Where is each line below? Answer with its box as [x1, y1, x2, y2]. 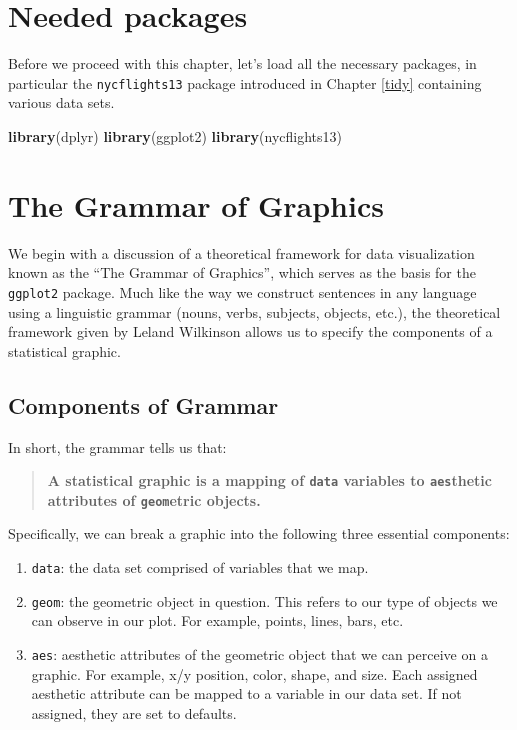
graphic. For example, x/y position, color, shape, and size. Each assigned [31, 663, 478, 684]
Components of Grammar [8, 389, 279, 420]
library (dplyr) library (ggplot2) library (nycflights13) [8, 125, 342, 146]
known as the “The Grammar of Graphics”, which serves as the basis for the [8, 262, 476, 283]
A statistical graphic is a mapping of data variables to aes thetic [47, 470, 492, 491]
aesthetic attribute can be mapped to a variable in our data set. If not [31, 683, 462, 704]
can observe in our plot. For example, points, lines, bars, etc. [31, 610, 404, 631]
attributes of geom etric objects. [47, 489, 261, 510]
